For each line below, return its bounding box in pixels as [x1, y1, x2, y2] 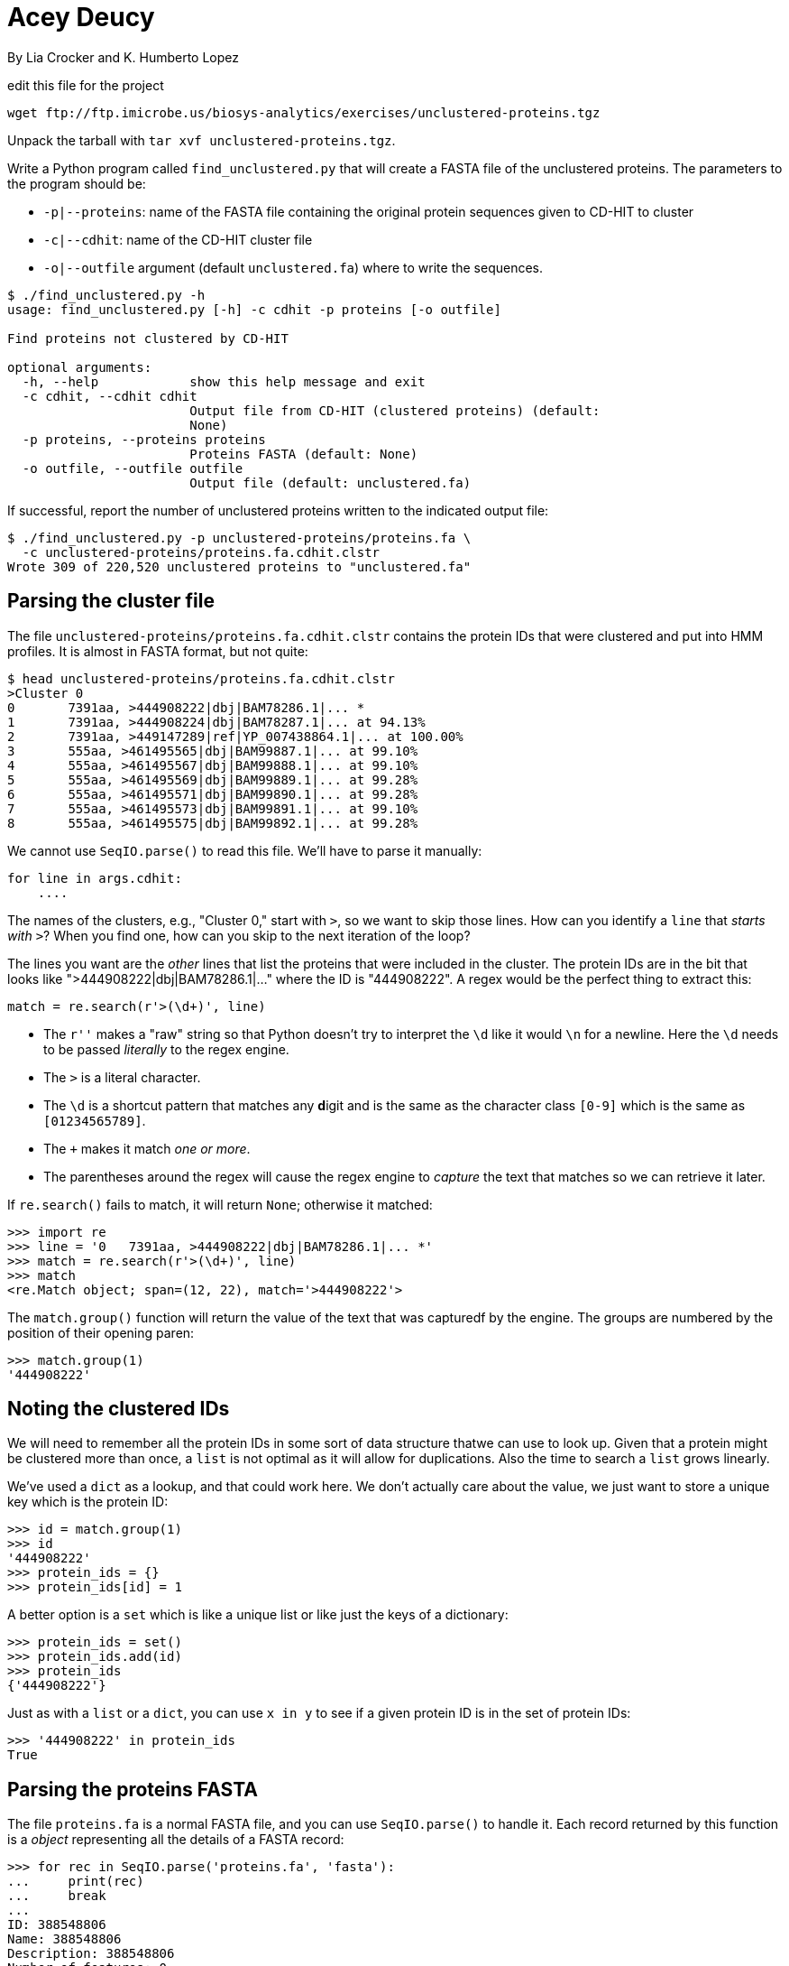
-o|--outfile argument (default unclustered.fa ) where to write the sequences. [43, 259, 544, 275]
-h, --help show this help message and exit [22, 374, 426, 389]
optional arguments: [7, 359, 152, 375]
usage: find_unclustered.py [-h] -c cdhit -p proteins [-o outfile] [7, 301, 501, 317]
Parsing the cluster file [7, 589, 215, 613]
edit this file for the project [7, 77, 164, 93]
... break [7, 1888, 106, 1904]
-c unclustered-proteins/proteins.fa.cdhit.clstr [22, 544, 381, 560]
